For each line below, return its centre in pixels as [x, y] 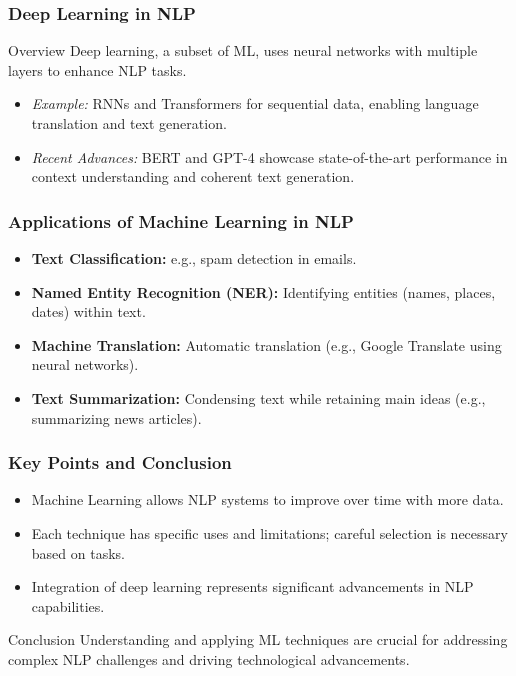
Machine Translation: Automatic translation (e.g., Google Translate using [266, 344]
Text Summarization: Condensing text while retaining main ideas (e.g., [258, 397]
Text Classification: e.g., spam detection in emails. [194, 258]
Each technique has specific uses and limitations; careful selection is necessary [269, 532]
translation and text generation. [129, 123]
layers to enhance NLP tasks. [97, 69]
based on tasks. [78, 552]
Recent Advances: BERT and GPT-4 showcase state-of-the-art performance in [269, 156]
